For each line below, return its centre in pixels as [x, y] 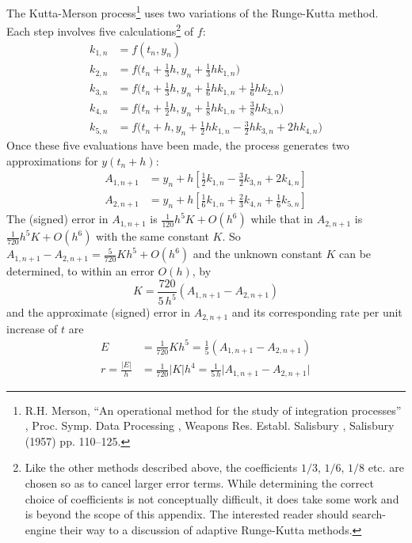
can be [355, 254]
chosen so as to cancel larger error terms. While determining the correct [199, 482]
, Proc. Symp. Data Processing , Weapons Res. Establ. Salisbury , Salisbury [210, 425]
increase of [32, 328]
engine [40, 529]
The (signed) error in [57, 219]
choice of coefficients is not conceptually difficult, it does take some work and [212, 498]
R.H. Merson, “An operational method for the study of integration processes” [213, 410]
